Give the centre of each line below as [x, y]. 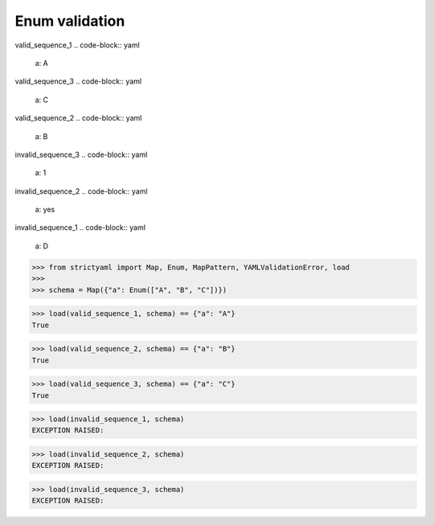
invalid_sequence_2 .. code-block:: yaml [81, 191]
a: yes [45, 210]
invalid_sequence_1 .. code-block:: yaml [80, 228]
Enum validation [70, 21]
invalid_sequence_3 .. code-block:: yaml [81, 154]
